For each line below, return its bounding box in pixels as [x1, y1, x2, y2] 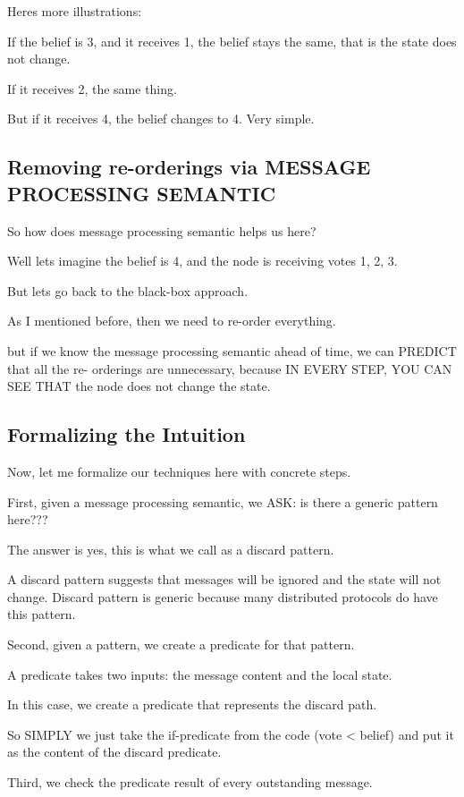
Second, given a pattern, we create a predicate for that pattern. [7, 635, 355, 654]
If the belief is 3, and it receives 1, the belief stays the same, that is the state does [7, 31, 457, 50]
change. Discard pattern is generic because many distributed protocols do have [7, 587, 438, 606]
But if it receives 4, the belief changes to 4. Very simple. [7, 109, 315, 128]
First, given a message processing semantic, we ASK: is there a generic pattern [7, 492, 438, 511]
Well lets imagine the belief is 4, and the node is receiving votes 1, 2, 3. [7, 251, 398, 270]
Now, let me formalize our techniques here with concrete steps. [7, 462, 351, 480]
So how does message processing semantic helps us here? [7, 221, 316, 240]
